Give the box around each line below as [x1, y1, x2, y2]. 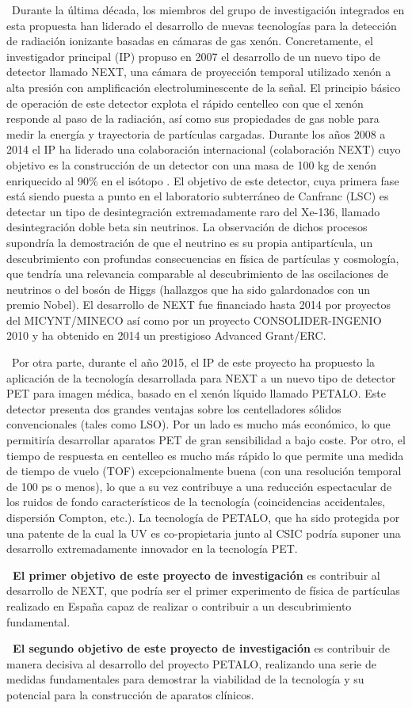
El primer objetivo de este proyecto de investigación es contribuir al [13, 566, 380, 583]
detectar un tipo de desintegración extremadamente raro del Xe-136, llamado [6, 203, 380, 219]
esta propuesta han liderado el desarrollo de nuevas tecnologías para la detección [6, 17, 397, 33]
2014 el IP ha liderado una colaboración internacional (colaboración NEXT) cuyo [6, 141, 401, 158]
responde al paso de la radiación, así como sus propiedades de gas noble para [6, 110, 380, 127]
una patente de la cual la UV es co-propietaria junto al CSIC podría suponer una [6, 524, 401, 541]
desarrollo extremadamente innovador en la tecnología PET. [6, 540, 298, 557]
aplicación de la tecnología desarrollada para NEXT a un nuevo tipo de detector [6, 369, 396, 386]
